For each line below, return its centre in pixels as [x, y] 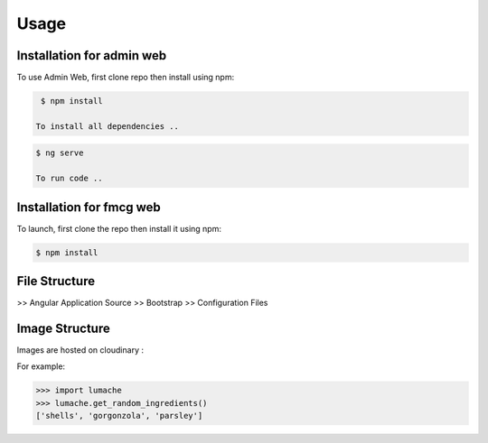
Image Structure [63, 328]
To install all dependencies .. [108, 126]
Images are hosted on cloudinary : [80, 350]
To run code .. [69, 179]
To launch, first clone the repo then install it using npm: [119, 228]
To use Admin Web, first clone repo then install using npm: [126, 78]
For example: [41, 366]
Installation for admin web [92, 55]
